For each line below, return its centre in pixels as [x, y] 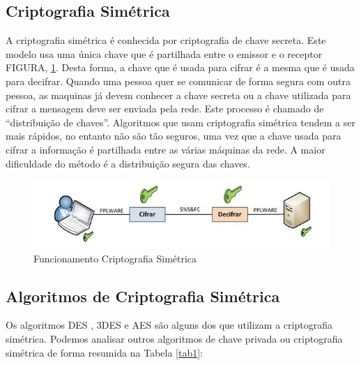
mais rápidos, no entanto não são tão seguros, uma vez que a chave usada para [174, 136]
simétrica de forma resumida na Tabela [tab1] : [105, 352]
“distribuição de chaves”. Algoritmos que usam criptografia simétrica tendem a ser [180, 122]
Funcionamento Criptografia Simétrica [115, 258]
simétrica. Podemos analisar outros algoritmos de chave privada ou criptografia [174, 338]
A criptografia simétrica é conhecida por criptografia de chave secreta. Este [166, 40]
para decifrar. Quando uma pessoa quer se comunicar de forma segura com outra [178, 81]
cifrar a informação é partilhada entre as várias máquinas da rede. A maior [166, 149]
